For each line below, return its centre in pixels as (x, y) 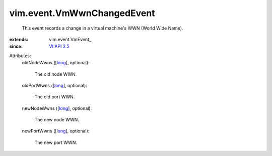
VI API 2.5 (59, 46)
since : (16, 46)
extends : (19, 39)
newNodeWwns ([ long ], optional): (57, 108)
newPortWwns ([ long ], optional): (56, 131)
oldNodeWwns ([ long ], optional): (56, 63)
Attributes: (20, 56)
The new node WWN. (57, 120)
